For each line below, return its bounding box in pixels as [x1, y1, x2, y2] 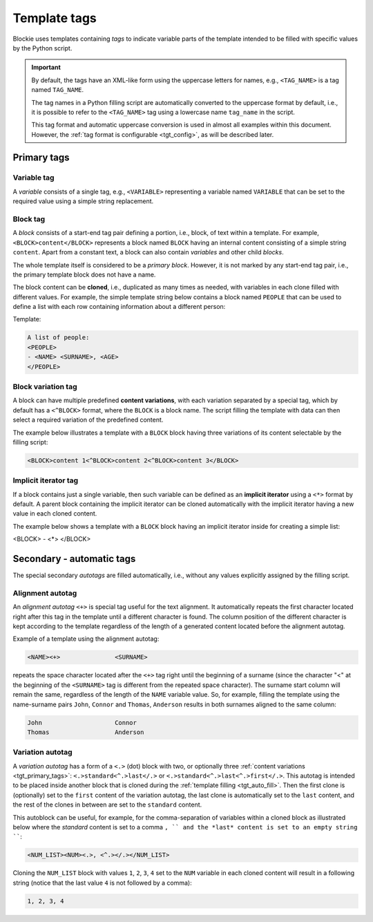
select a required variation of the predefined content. [12, 415, 164, 424]
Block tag [12, 214, 46, 224]
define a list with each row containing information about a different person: [12, 303, 226, 311]
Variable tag [12, 173, 55, 182]
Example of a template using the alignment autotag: [12, 634, 160, 643]
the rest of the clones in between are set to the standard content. [12, 800, 202, 809]
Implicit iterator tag [12, 476, 79, 485]
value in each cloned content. [12, 509, 97, 518]
